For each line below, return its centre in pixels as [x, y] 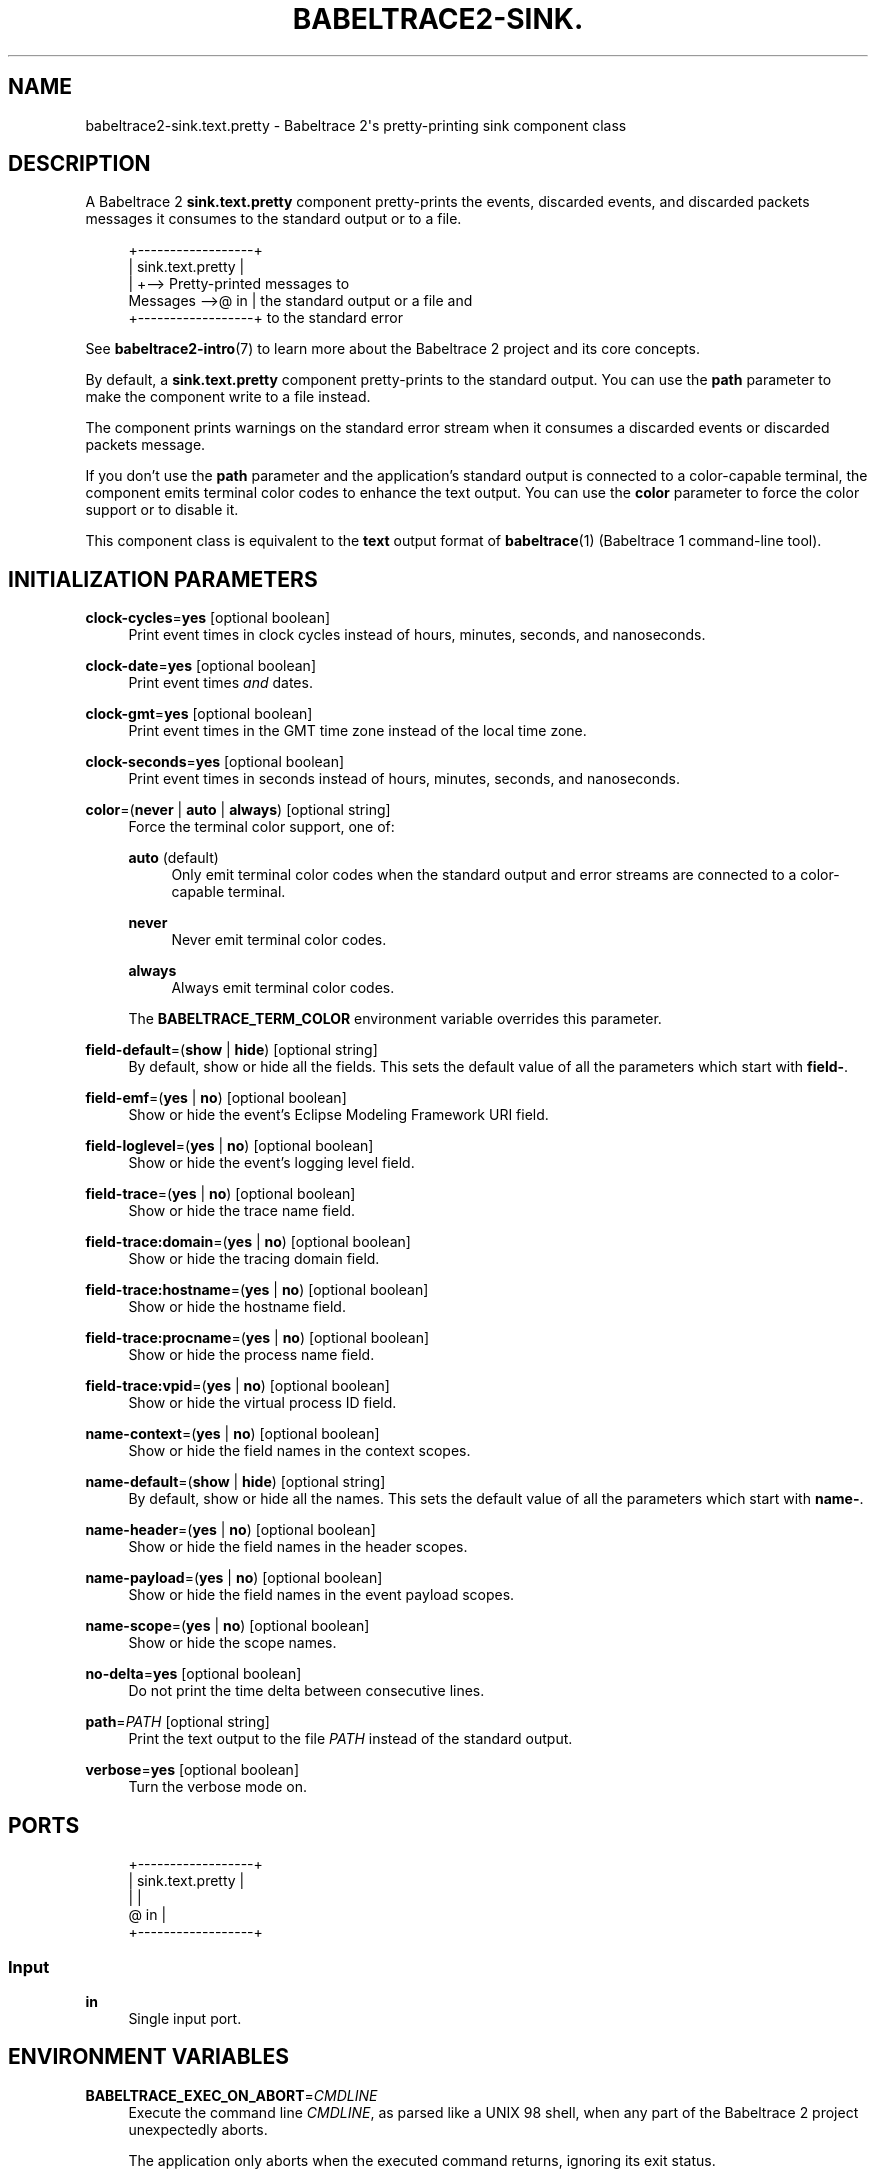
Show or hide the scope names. [232, 1643]
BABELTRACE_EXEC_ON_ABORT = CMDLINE [231, 2095]
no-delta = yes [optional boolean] [193, 1674]
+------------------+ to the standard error [266, 318]
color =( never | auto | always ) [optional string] [238, 810]
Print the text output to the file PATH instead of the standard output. [350, 1739]
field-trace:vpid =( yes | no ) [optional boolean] [237, 1386]
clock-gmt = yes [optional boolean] [199, 714]
